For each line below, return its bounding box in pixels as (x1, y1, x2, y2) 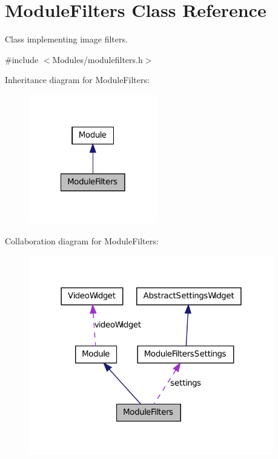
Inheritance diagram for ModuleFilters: (5, 73, 150, 86)
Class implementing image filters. (5, 33, 128, 45)
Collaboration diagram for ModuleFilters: (5, 234, 159, 247)
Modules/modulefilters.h (52, 53, 143, 65)
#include (5, 53, 39, 65)
